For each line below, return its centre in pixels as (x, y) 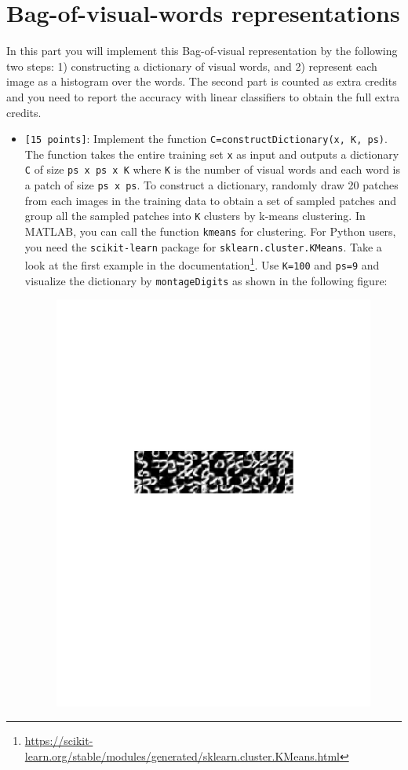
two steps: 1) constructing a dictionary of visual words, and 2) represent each (192, 66)
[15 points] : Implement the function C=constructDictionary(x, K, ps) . (206, 139)
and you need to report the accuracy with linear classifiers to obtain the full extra (203, 96)
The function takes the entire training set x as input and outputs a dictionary (212, 154)
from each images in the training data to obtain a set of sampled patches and (211, 200)
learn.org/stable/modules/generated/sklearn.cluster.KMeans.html (182, 755)
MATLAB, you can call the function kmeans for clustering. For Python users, (210, 231)
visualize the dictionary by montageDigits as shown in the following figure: (206, 280)
